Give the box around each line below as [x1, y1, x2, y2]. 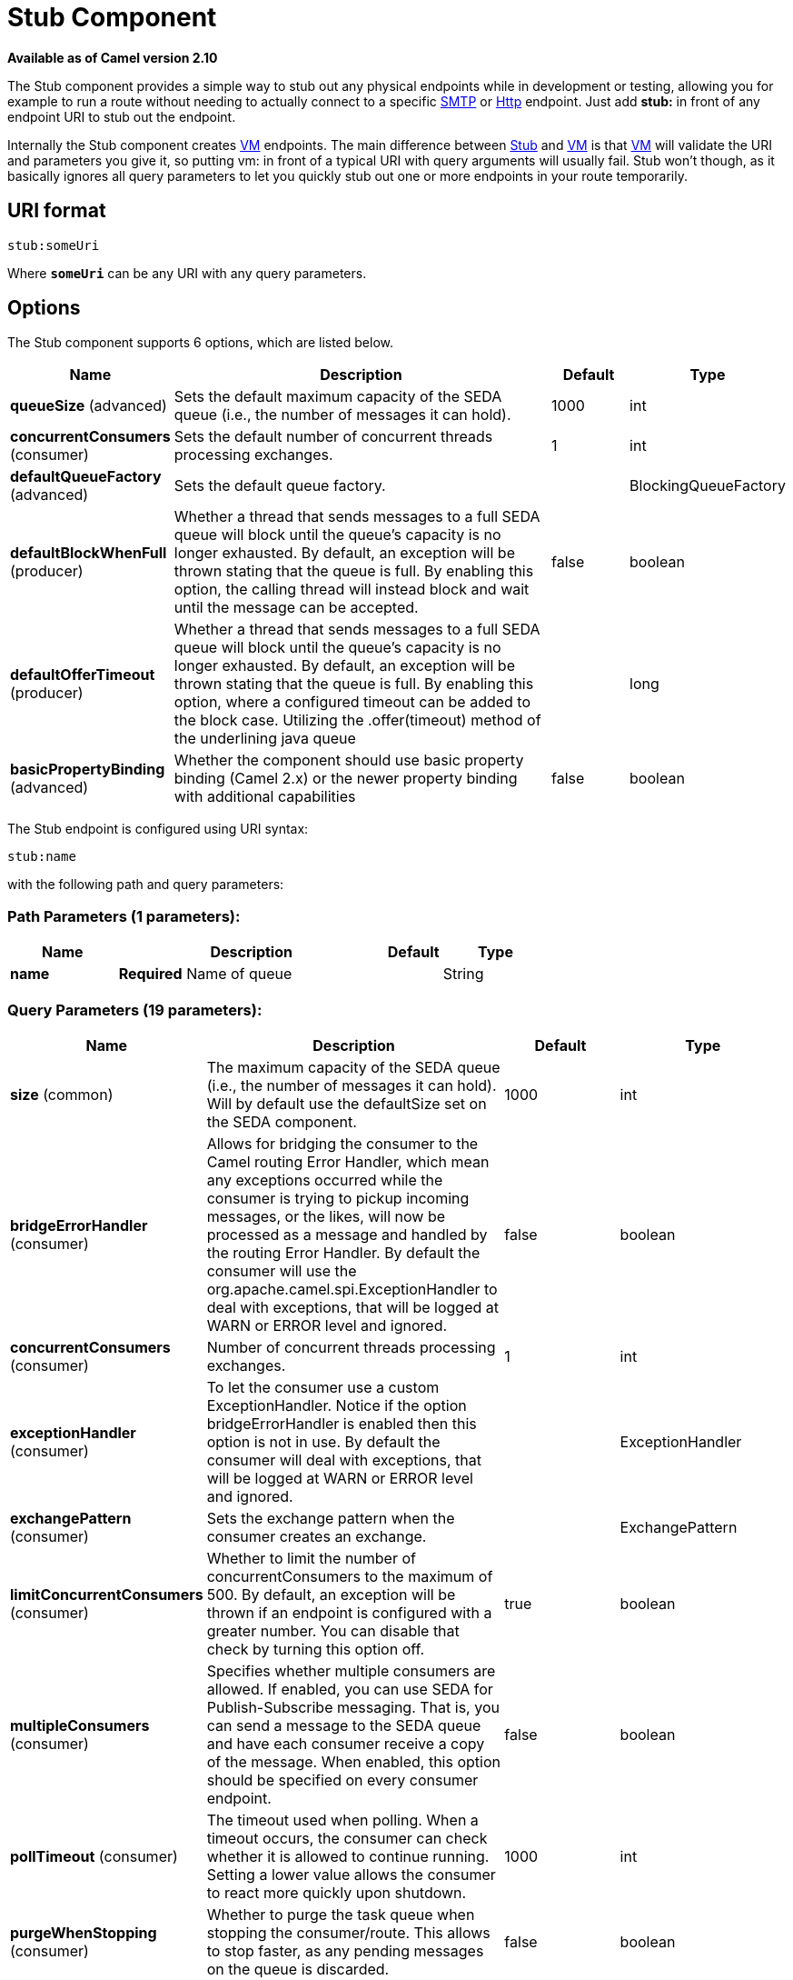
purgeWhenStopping [10, 1923, 157, 1942]
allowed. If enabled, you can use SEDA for [206, 1679, 493, 1698]
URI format [7, 199, 106, 223]
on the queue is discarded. [206, 1959, 390, 1978]
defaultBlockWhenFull [10, 544, 167, 563]
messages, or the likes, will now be [206, 1206, 446, 1225]
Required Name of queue [118, 965, 292, 984]
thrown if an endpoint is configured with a [206, 1603, 492, 1622]
